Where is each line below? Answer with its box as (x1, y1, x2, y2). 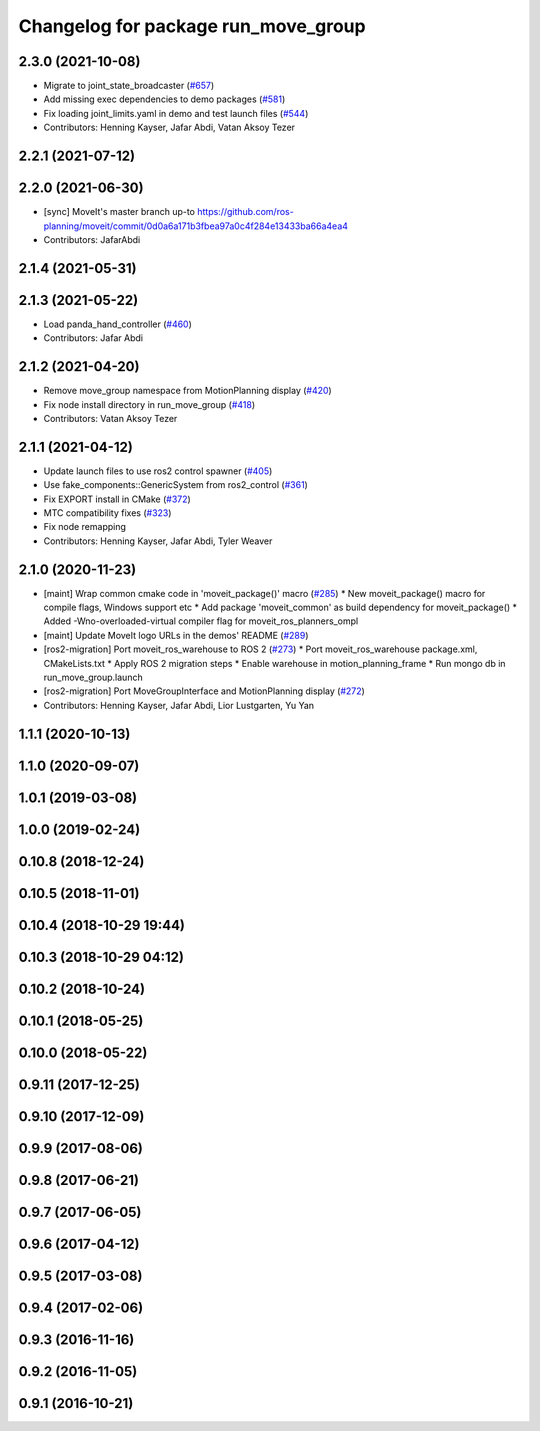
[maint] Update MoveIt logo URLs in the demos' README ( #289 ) (43, 629, 309, 641)
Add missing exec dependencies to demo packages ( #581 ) (43, 93, 286, 105)
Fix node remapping (43, 521, 127, 533)
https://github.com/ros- (196, 206, 294, 218)
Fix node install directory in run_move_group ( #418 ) (43, 398, 255, 410)
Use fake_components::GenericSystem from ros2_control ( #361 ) (43, 479, 309, 491)
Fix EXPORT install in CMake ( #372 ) (43, 493, 192, 505)
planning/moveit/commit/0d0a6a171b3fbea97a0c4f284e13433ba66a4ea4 (43, 220, 349, 232)
